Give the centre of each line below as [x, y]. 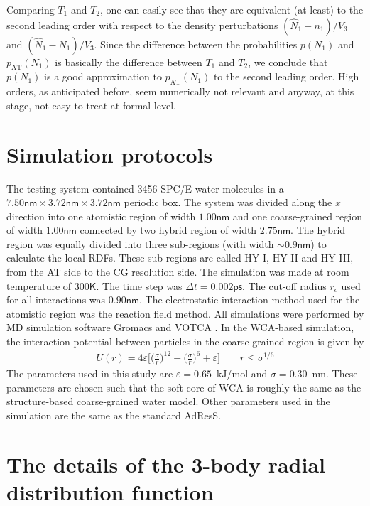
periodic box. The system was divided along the [228, 202]
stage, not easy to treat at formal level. [91, 105]
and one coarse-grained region [297, 216]
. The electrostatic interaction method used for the [250, 300]
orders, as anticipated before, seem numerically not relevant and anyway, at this [180, 91]
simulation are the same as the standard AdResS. [114, 415]
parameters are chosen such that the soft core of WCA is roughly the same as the [184, 387]
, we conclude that [288, 61]
